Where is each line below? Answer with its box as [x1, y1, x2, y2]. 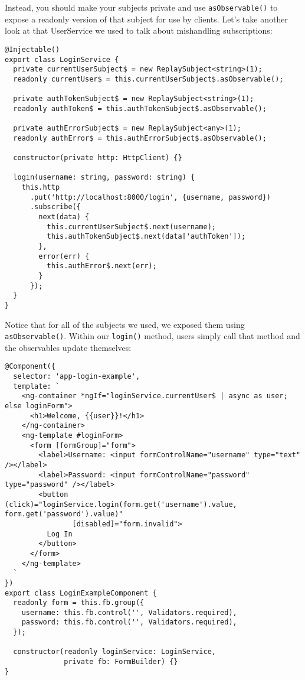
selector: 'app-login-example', [13, 372, 140, 381]
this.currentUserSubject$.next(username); [47, 222, 216, 231]
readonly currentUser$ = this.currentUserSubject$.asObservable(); [13, 74, 284, 83]
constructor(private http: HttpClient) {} [13, 154, 182, 162]
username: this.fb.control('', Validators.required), [21, 608, 237, 617]
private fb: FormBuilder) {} [64, 658, 178, 666]
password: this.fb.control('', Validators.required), [21, 618, 237, 627]
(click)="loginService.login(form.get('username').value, [5, 500, 237, 509]
